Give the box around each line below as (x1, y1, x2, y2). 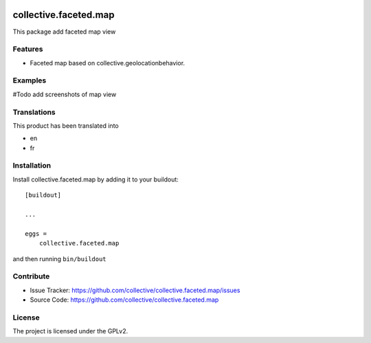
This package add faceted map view (12, 27, 116, 36)
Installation (12, 161, 52, 170)
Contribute (12, 272, 50, 281)
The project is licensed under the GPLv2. (12, 327, 128, 335)
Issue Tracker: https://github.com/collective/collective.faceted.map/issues (30, 286, 240, 294)
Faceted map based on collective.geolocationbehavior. (30, 58, 185, 67)
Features (12, 45, 43, 54)
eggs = (25, 230, 47, 237)
